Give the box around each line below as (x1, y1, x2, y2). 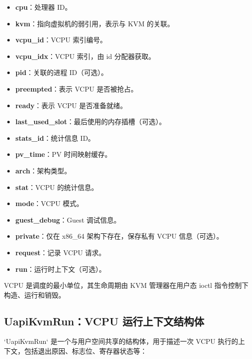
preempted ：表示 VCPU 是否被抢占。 (15, 83, 138, 94)
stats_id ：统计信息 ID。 (15, 132, 95, 143)
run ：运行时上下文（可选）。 (15, 264, 106, 274)
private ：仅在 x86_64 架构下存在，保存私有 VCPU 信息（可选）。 (15, 231, 223, 241)
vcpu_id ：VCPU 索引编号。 (15, 35, 107, 45)
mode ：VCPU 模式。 (15, 198, 83, 208)
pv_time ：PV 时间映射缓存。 (15, 149, 112, 159)
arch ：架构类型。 (15, 165, 71, 175)
